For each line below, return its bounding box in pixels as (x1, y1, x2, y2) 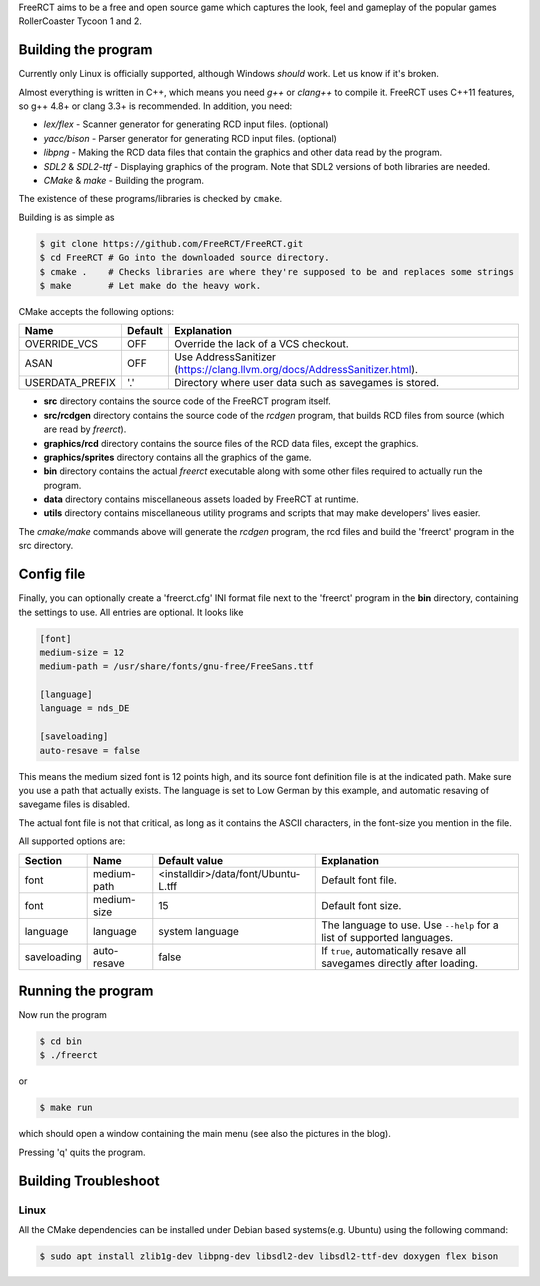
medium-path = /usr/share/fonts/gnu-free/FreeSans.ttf (39, 661, 314, 672)
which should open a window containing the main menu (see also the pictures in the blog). (18, 1128, 392, 1140)
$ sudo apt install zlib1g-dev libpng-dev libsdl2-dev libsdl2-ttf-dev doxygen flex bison (39, 1250, 499, 1262)
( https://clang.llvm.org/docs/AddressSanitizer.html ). (173, 363, 419, 377)
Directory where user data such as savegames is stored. (173, 376, 440, 390)
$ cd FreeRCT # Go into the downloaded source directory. (39, 252, 330, 264)
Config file (18, 566, 86, 583)
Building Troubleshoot (18, 1172, 160, 1189)
